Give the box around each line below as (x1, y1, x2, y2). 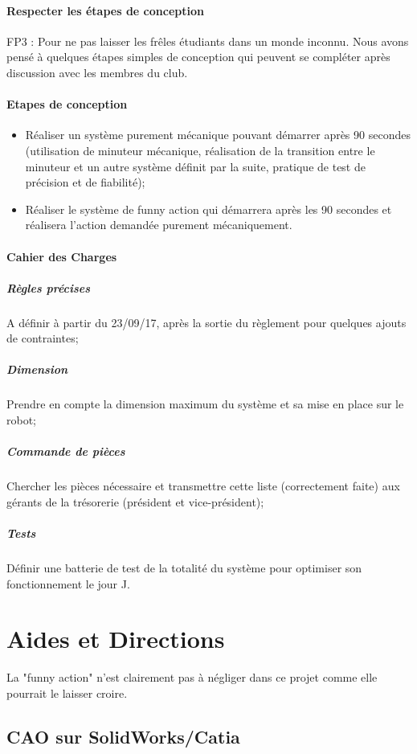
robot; (6, 412, 37, 428)
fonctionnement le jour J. (6, 575, 130, 592)
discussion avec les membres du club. (6, 64, 188, 80)
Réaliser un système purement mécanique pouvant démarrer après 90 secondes (25, 126, 411, 143)
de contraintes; (6, 330, 79, 346)
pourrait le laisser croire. (6, 684, 128, 701)
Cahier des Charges (6, 248, 117, 264)
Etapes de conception (6, 96, 128, 113)
